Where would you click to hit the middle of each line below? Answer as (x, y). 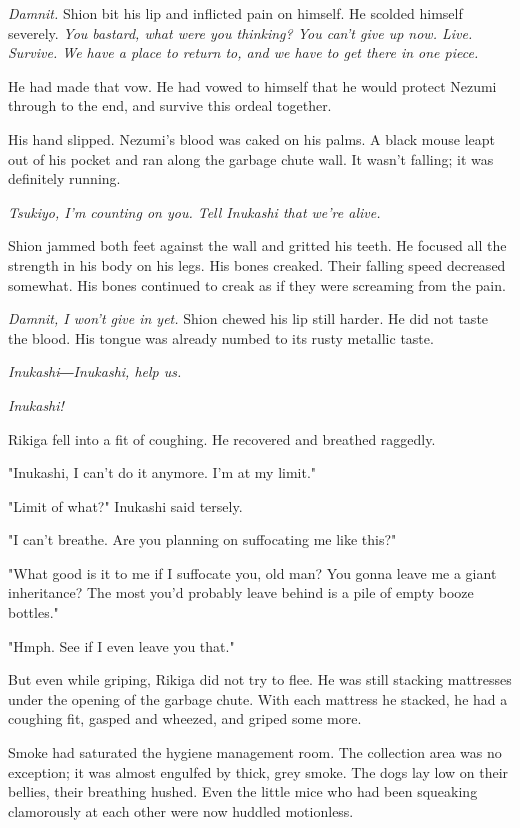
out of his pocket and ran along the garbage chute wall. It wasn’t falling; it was (251, 158)
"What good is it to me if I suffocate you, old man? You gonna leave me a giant (252, 572)
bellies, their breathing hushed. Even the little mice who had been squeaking (243, 791)
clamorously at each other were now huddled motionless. (181, 810)
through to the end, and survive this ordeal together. (170, 105)
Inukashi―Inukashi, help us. (95, 371)
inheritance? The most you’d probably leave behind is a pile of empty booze (241, 592)
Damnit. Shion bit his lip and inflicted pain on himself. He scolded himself (235, 13)
